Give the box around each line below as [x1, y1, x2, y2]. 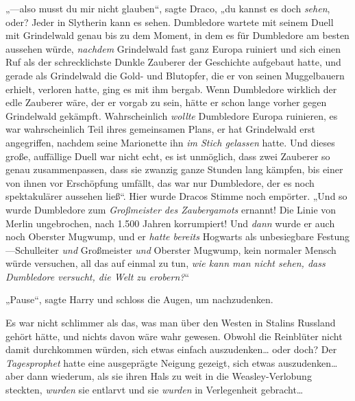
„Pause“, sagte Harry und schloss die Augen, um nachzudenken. [5, 292, 273, 307]
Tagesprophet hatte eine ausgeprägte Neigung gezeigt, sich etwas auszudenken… [5, 355, 338, 370]
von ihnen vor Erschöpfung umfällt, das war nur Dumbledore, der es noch [5, 175, 315, 190]
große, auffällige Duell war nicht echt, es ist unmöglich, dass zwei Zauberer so [5, 148, 330, 163]
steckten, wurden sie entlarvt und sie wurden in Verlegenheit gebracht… [5, 383, 304, 397]
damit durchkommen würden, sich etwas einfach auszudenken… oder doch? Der [5, 342, 337, 357]
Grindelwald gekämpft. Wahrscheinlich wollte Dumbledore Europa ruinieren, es [5, 108, 338, 122]
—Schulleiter [5, 242, 59, 257]
